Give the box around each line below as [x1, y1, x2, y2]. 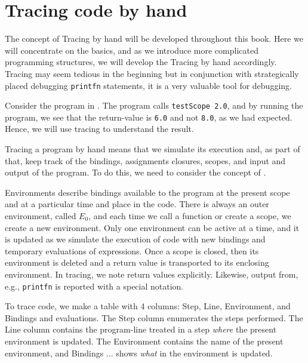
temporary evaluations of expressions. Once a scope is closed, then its [5, 244, 259, 257]
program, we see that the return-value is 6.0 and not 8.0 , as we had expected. [5, 110, 292, 123]
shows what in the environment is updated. [116, 346, 273, 359]
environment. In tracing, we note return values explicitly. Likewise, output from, [5, 268, 298, 280]
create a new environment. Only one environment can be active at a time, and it [5, 221, 300, 233]
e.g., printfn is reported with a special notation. [5, 279, 184, 292]
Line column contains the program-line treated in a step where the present [5, 323, 277, 336]
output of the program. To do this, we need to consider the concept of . [5, 166, 266, 179]
